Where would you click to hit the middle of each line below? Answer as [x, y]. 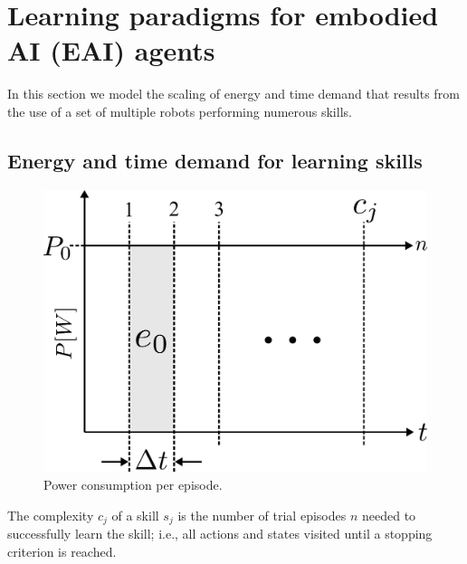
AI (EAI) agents [111, 50]
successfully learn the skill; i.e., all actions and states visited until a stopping [220, 534]
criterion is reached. [62, 551]
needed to [389, 515]
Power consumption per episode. [133, 485]
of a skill [135, 515]
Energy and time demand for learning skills [215, 160]
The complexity [51, 515]
